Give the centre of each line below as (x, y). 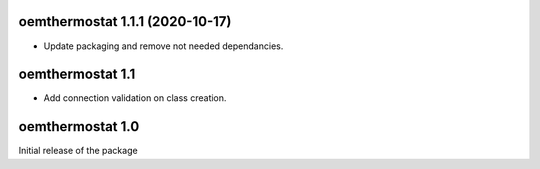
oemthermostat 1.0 (79, 126)
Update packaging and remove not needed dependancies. (163, 46)
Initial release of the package (78, 151)
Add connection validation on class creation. (135, 98)
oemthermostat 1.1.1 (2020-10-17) (125, 21)
